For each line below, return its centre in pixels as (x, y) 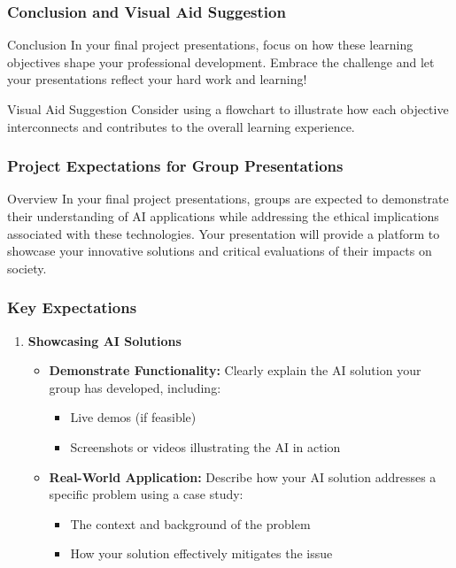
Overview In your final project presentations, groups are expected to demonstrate (228, 199)
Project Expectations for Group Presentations (175, 166)
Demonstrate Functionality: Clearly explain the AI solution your (235, 370)
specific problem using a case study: (146, 494)
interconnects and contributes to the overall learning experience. (181, 126)
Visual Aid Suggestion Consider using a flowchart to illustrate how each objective (228, 109)
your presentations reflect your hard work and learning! (157, 79)
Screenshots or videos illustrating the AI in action (205, 446)
